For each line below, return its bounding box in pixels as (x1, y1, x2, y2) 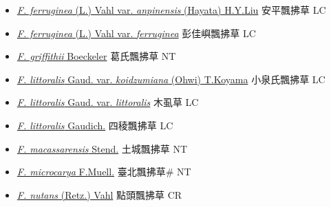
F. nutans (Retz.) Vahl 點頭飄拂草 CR (17, 187, 182, 201)
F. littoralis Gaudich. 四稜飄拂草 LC (17, 118, 173, 132)
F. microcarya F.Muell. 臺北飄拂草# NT (17, 164, 191, 179)
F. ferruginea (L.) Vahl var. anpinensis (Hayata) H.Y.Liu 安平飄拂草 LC (17, 3, 326, 17)
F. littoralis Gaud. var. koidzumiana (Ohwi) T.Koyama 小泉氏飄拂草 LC (17, 72, 325, 86)
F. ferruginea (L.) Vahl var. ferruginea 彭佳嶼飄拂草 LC (17, 25, 256, 40)
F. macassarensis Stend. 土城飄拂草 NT (17, 141, 188, 155)
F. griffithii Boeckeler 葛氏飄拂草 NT (17, 49, 176, 63)
